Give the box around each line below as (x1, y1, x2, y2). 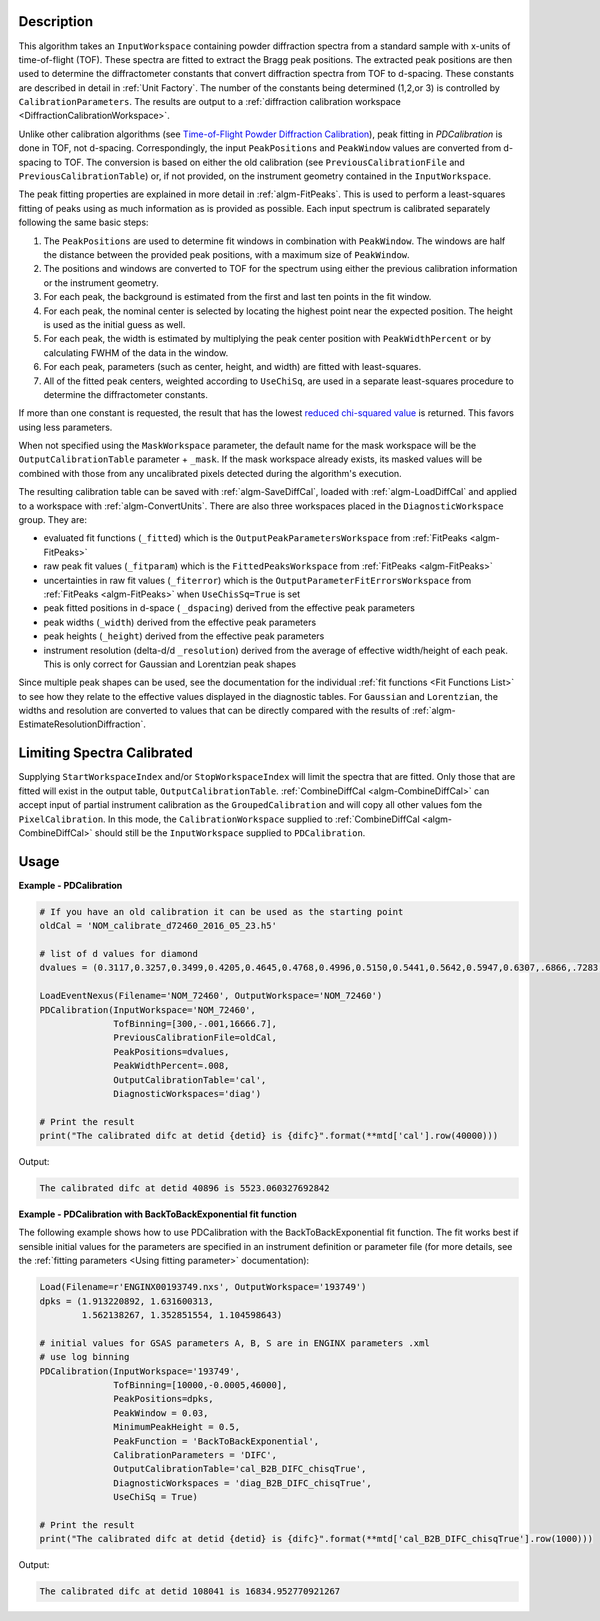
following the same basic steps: (18, 216, 149, 229)
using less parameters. (18, 421, 113, 433)
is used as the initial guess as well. (43, 318, 186, 330)
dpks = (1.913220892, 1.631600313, (39, 1295, 214, 1307)
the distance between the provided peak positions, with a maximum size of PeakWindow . (43, 248, 410, 260)
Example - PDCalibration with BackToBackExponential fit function (18, 1208, 297, 1220)
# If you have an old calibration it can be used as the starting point (39, 906, 404, 917)
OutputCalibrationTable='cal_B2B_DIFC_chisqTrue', (113, 1463, 367, 1475)
